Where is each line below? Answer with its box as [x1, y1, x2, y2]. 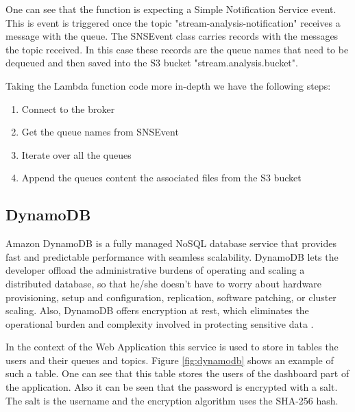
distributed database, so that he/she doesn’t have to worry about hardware [5, 276, 322, 290]
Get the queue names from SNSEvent [21, 125, 179, 139]
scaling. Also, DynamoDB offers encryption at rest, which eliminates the [5, 303, 309, 318]
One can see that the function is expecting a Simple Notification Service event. [5, 2, 336, 16]
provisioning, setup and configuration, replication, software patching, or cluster [5, 289, 336, 304]
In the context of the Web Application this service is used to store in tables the [5, 339, 339, 354]
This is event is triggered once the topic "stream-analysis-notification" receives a [5, 15, 341, 29]
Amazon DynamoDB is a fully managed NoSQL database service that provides [5, 236, 336, 250]
